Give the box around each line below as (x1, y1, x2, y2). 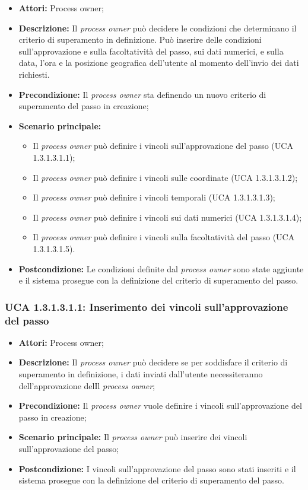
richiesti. (18, 68, 50, 80)
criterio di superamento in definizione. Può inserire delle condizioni (18, 33, 262, 46)
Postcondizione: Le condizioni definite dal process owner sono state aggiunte (18, 262, 304, 275)
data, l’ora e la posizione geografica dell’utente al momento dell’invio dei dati (18, 56, 299, 69)
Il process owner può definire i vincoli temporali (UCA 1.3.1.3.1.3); (33, 191, 275, 203)
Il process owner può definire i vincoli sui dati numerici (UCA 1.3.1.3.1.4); (33, 211, 302, 223)
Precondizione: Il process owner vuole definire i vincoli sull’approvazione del (18, 399, 302, 412)
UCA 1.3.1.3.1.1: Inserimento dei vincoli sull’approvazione (5, 299, 288, 314)
